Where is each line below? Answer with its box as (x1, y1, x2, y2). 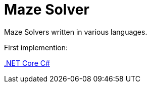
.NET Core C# (4, 58, 50, 67)
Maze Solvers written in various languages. (4, 27, 147, 36)
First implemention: (4, 43, 68, 52)
